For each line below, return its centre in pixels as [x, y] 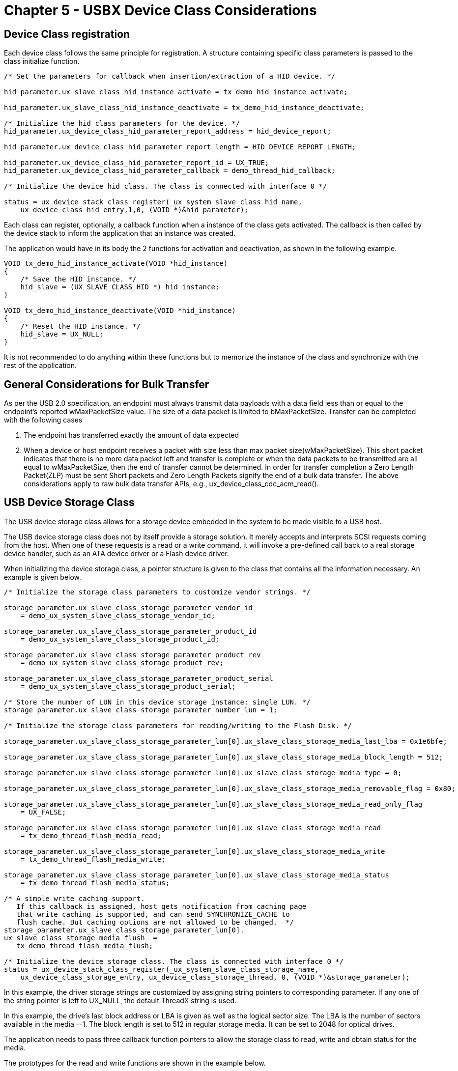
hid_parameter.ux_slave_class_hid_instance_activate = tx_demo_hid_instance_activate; [176, 92]
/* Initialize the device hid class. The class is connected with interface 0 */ [166, 186]
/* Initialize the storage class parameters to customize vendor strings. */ [157, 592]
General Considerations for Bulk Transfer [107, 384]
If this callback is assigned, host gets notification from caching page [161, 906]
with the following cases [43, 420]
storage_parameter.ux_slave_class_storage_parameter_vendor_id [128, 607]
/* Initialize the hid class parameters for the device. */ [122, 124]
